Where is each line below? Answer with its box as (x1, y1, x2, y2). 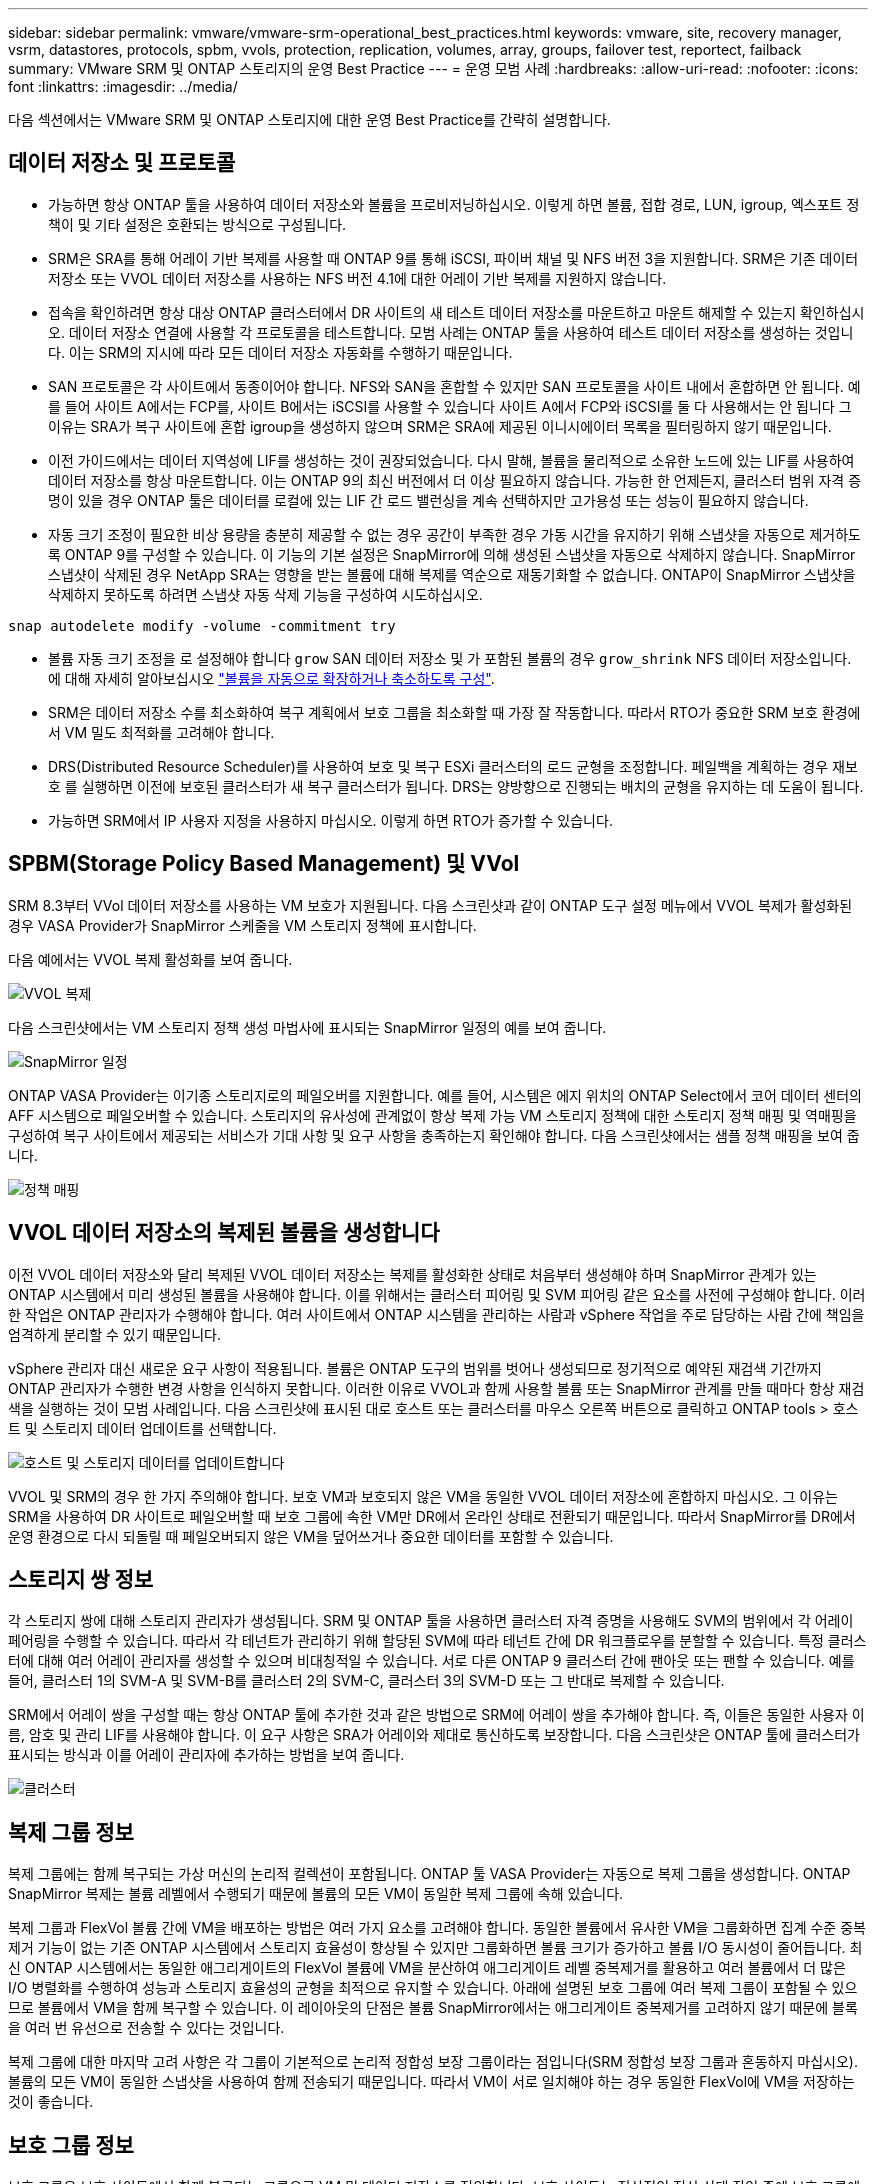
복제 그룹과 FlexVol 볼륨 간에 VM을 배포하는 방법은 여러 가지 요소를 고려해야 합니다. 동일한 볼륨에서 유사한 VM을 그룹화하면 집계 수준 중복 (8, 1919, 866, 1937)
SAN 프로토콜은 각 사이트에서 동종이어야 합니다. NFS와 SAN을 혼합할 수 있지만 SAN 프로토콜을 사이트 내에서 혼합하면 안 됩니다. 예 (48, 377, 861, 395)
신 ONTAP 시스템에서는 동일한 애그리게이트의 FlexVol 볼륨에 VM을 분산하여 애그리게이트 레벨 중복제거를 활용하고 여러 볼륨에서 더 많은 (8, 1959, 846, 1977)
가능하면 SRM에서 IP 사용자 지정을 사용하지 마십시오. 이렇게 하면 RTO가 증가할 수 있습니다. (48, 811, 613, 829)
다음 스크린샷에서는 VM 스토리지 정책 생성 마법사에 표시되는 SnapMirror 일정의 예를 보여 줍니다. (8, 1018, 607, 1036)
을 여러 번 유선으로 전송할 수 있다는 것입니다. (8, 2019, 285, 2037)
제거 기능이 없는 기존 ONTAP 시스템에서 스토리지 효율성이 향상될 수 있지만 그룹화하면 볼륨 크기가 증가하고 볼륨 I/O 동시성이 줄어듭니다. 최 (8, 1939, 863, 1957)
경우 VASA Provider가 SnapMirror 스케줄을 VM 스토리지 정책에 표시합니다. (8, 916, 477, 934)
